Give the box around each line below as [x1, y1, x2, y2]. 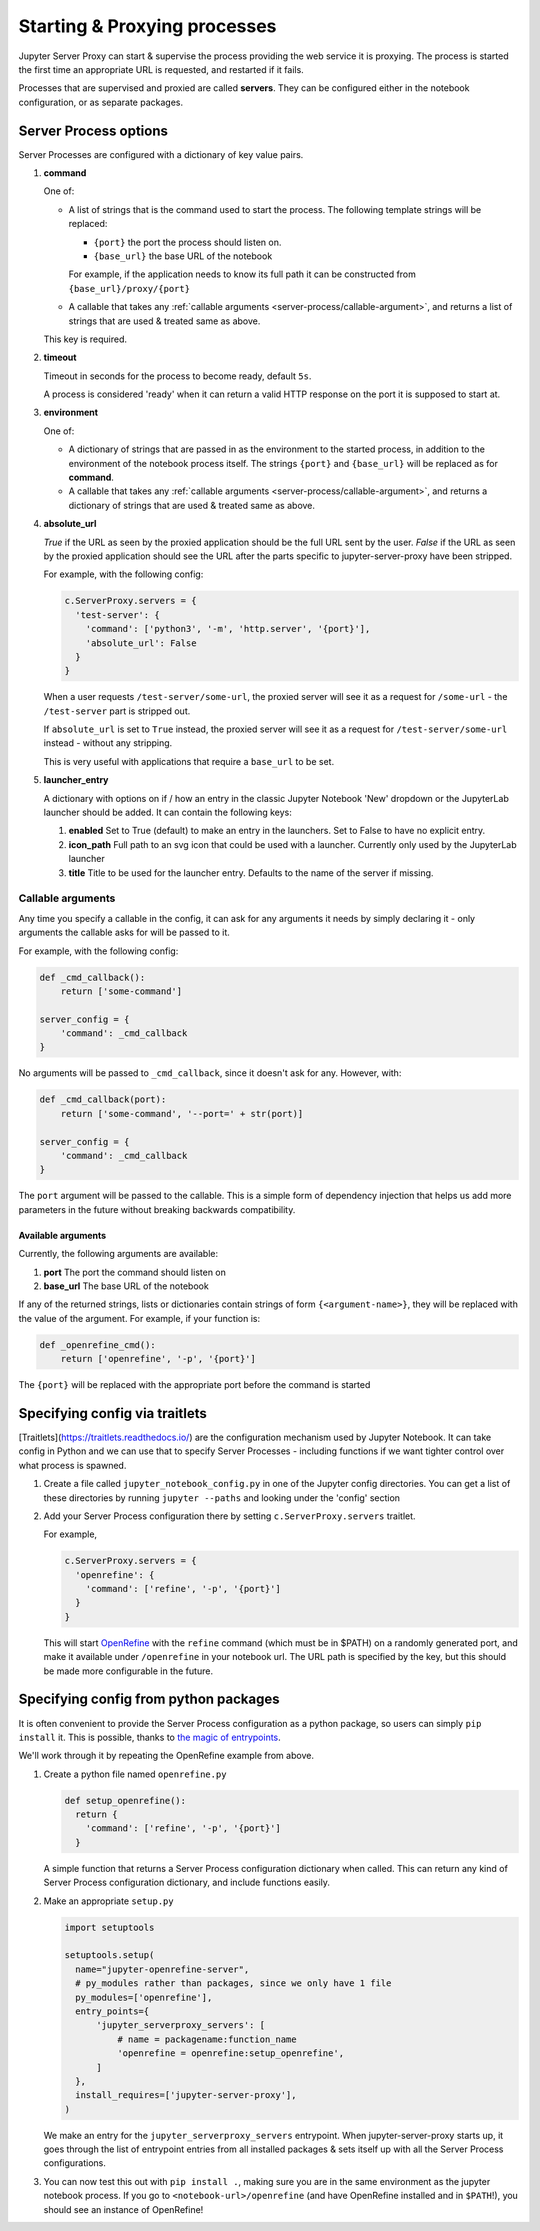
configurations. [43, 2157, 107, 2169]
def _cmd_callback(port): [39, 1094, 167, 1105]
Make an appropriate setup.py [43, 1895, 174, 1907]
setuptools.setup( [64, 1950, 155, 1961]
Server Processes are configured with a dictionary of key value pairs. [18, 148, 304, 160]
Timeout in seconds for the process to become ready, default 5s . [43, 370, 312, 382]
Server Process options [18, 122, 169, 139]
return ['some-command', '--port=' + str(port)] [60, 1108, 304, 1119]
